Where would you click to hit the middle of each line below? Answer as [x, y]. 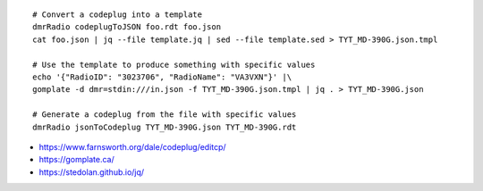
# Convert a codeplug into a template [118, 15]
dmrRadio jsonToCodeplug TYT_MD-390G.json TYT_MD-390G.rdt [165, 127]
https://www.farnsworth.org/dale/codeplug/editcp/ [133, 146]
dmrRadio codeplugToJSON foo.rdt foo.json [127, 27]
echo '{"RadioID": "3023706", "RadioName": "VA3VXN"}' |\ [162, 77]
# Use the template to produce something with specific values [174, 64]
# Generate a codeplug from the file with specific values [165, 115]
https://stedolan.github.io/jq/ [92, 172]
